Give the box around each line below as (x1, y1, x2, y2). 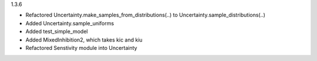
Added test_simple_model (25, 28, 88, 35)
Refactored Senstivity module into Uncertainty (25, 44, 137, 51)
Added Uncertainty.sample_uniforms (25, 19, 114, 26)
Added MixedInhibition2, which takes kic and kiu (25, 36, 143, 43)
